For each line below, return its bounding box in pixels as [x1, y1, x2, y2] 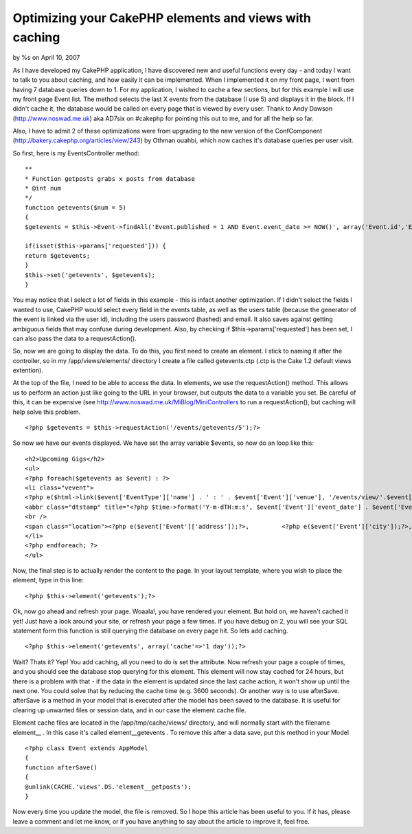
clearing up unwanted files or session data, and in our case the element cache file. [12, 705, 247, 714]
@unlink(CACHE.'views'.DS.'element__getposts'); [25, 782, 192, 791]
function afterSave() [25, 763, 98, 771]
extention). [12, 366, 44, 375]
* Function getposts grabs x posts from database [25, 175, 196, 182]
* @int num [25, 184, 62, 193]
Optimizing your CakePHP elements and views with [12, 10, 312, 25]
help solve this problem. [12, 408, 81, 416]
